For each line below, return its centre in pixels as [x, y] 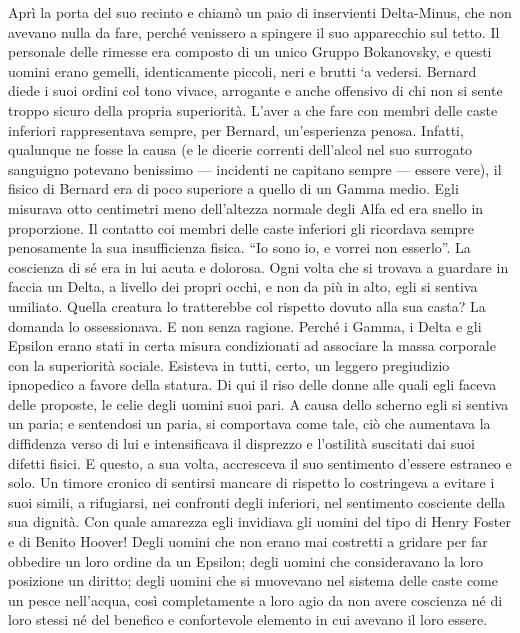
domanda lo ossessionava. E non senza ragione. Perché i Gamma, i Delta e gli [245, 325]
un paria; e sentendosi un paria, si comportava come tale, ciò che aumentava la [249, 423]
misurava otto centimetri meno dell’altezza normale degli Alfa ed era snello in [246, 207]
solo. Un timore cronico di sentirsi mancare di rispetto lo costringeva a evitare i [251, 482]
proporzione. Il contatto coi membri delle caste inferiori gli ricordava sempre [241, 227]
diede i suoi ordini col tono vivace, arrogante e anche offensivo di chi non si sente [255, 90]
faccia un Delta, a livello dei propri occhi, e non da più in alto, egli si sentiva [243, 286]
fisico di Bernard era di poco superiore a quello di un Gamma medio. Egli [233, 188]
